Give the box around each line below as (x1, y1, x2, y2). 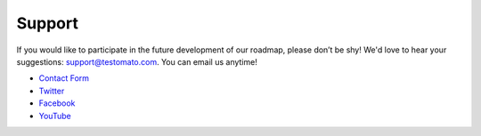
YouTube (38, 110, 71, 121)
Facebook (38, 98, 76, 108)
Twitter (38, 85, 65, 96)
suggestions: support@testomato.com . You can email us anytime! (16, 56, 257, 67)
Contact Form (38, 73, 89, 84)
